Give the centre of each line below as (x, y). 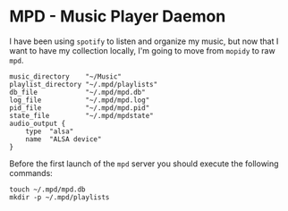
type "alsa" (50, 131)
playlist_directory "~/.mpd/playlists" (84, 84)
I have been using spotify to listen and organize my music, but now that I (144, 41)
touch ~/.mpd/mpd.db (48, 190)
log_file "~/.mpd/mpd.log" (80, 100)
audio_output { (38, 123)
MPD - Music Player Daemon (118, 17)
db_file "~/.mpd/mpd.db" (77, 92)
